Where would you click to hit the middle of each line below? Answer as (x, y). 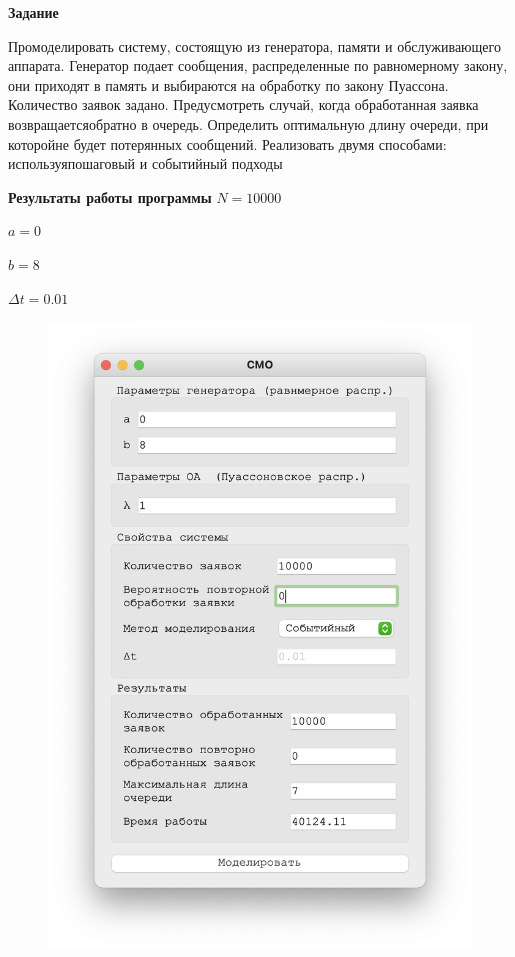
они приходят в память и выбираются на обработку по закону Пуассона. (228, 84)
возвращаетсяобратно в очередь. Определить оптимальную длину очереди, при (248, 123)
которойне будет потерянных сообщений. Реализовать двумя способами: (227, 143)
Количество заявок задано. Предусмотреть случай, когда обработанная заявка (243, 104)
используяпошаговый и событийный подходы (145, 163)
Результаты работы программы (110, 196)
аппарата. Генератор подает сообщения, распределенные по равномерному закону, (258, 65)
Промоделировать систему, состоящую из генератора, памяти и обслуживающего (254, 45)
